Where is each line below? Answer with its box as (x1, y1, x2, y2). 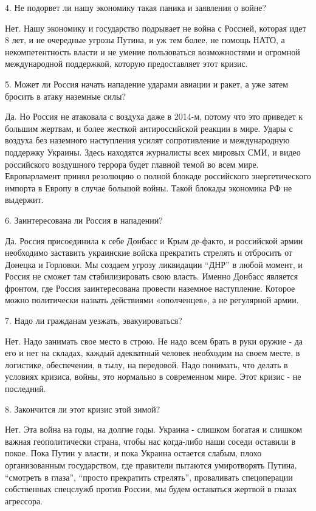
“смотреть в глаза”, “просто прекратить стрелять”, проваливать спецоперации (5, 470, 293, 483)
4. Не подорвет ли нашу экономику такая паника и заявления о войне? (5, 1, 267, 13)
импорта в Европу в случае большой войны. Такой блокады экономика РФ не (5, 181, 292, 194)
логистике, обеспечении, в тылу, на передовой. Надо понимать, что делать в (5, 358, 288, 371)
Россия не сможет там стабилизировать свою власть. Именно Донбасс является (5, 270, 298, 283)
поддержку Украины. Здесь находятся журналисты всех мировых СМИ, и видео (5, 145, 301, 158)
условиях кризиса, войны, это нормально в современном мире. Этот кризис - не (5, 370, 301, 383)
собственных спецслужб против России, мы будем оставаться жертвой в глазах (5, 482, 297, 495)
